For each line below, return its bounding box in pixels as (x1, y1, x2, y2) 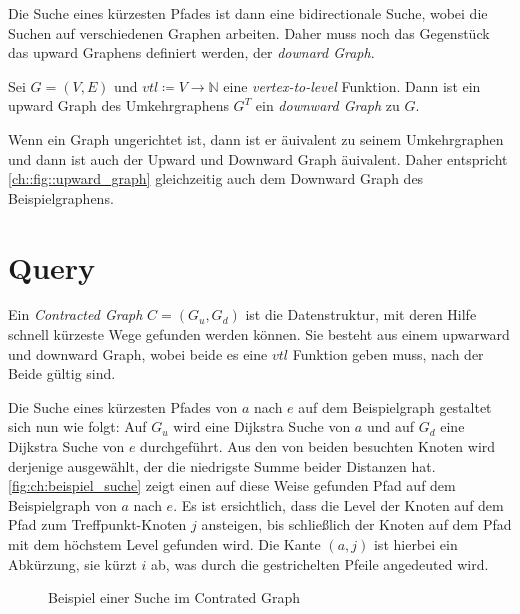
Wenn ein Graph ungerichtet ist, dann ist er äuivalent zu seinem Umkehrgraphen (8, 128, 504, 149)
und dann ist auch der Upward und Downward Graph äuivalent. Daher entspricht (8, 148, 508, 169)
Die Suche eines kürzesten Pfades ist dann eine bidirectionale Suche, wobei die (8, 3, 488, 23)
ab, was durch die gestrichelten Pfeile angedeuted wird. (151, 553, 489, 574)
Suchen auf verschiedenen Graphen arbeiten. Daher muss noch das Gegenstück (8, 22, 490, 43)
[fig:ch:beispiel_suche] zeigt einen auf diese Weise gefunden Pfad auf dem (8, 475, 456, 496)
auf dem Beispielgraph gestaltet (298, 396, 492, 417)
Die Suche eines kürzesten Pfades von (8, 396, 238, 417)
